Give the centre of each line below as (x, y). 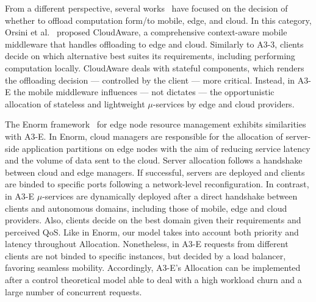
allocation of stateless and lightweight (75, 103)
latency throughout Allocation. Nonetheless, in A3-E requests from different (147, 244)
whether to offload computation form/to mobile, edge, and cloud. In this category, (158, 20)
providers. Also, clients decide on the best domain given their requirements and (153, 220)
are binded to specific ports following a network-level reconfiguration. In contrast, (157, 184)
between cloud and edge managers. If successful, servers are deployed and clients (155, 172)
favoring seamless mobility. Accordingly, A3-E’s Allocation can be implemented (153, 268)
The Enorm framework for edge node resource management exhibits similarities (156, 124)
